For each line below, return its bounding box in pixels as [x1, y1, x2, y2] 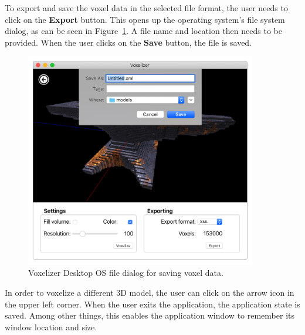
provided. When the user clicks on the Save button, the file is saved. [5, 36, 252, 48]
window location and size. [5, 320, 97, 333]
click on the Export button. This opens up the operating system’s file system [5, 13, 285, 25]
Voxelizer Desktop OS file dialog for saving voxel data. [28, 266, 223, 279]
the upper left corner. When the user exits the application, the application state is [5, 298, 300, 310]
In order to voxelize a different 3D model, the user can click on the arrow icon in [5, 286, 294, 299]
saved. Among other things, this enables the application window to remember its [5, 309, 294, 322]
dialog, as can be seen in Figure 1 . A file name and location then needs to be [5, 25, 282, 37]
